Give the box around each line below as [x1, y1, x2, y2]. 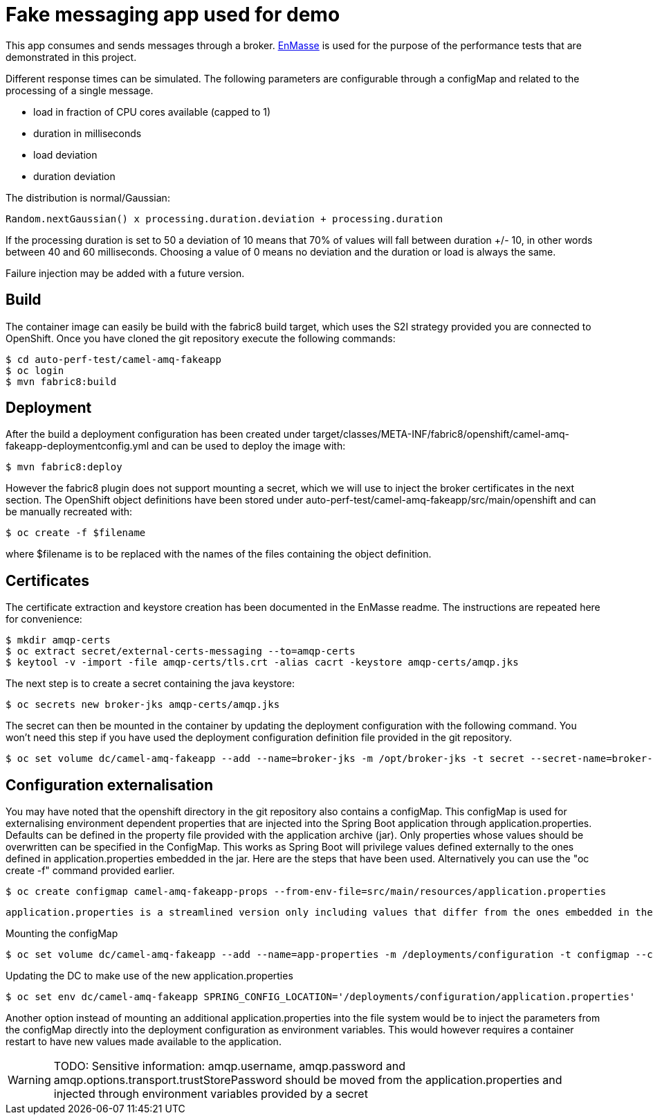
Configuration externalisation [6, 776, 214, 794]
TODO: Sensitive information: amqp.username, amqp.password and [53, 1059, 406, 1074]
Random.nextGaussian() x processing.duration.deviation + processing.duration [6, 213, 443, 224]
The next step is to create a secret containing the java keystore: [6, 677, 295, 690]
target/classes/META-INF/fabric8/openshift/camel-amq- [313, 428, 569, 441]
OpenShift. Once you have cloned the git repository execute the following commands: [6, 332, 396, 344]
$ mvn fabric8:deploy [6, 461, 122, 473]
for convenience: [6, 613, 82, 625]
